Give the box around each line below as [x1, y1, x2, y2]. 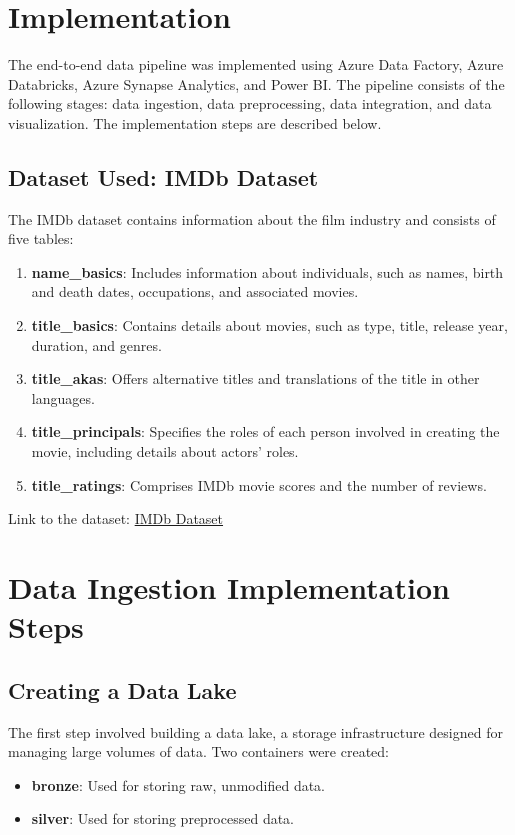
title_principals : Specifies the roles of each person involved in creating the [31, 421, 500, 442]
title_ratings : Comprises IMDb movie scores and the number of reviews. [31, 474, 487, 495]
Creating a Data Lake [8, 674, 237, 705]
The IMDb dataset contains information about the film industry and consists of [8, 208, 496, 229]
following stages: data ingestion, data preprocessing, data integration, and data [8, 93, 492, 114]
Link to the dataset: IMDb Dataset [8, 508, 224, 529]
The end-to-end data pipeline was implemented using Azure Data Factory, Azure [8, 54, 504, 75]
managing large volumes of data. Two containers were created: [8, 741, 389, 762]
